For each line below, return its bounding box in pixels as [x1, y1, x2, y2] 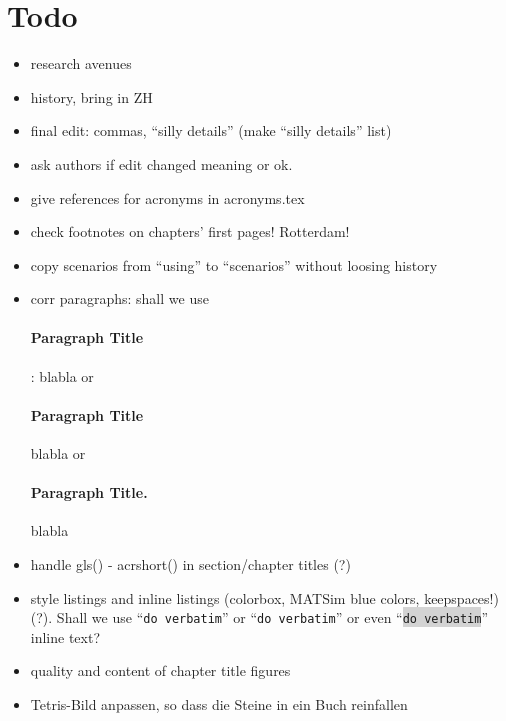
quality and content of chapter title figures [30, 660, 291, 681]
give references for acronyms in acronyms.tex [30, 187, 305, 208]
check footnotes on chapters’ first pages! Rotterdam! [30, 221, 350, 242]
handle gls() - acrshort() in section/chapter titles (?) [30, 554, 351, 575]
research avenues [30, 53, 132, 74]
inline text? [30, 626, 101, 647]
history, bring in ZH [30, 86, 153, 107]
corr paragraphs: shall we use [30, 288, 209, 309]
